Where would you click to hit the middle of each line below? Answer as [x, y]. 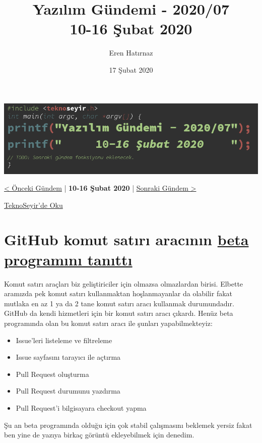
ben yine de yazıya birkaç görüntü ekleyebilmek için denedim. [99, 435]
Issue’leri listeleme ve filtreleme [64, 340]
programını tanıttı [68, 259]
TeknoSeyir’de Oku [34, 205]
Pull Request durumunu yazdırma [68, 391]
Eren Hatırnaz [131, 53]
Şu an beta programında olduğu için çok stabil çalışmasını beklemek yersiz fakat [128, 425]
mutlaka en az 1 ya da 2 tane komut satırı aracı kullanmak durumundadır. [119, 303]
